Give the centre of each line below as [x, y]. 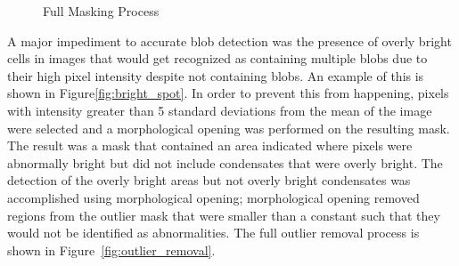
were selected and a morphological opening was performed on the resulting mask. [229, 128]
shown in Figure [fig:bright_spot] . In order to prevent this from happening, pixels [228, 93]
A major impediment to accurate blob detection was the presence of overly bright [229, 40]
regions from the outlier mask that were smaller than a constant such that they [224, 215]
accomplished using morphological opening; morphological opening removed [213, 197]
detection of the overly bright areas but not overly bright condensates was [209, 180]
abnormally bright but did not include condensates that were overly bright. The [225, 162]
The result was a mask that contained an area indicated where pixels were [210, 145]
